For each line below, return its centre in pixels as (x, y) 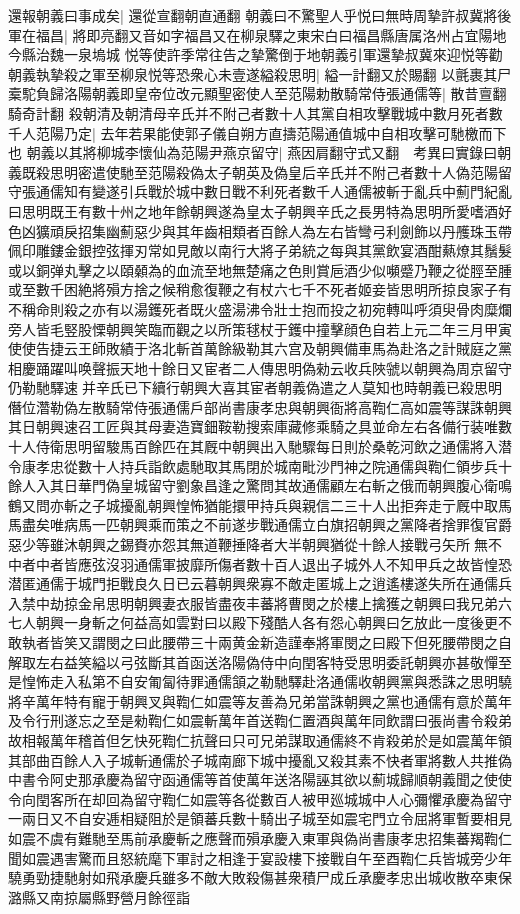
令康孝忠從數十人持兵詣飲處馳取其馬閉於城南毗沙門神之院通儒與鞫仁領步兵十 (260, 465)
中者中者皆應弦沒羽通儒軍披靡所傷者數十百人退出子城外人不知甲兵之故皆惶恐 (260, 563)
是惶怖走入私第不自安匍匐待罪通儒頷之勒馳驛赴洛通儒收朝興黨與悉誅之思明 (253, 681)
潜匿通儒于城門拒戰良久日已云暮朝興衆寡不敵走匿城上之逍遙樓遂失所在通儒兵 (260, 583)
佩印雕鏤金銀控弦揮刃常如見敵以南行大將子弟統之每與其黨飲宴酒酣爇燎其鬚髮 (260, 250)
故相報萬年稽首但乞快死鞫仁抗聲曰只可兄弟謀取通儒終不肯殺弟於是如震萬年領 (260, 739)
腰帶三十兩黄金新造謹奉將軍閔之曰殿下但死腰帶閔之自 (336, 642)
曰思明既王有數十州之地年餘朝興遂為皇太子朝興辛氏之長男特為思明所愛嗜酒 (253, 210)
